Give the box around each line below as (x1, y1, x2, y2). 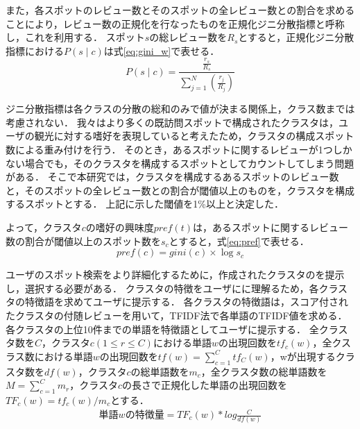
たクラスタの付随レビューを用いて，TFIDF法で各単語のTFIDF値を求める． (6, 308, 348, 322)
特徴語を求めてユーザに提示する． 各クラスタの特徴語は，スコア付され (24, 294, 349, 309)
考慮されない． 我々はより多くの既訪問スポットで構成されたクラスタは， (6, 115, 339, 129)
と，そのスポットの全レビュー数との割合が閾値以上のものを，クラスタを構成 (6, 183, 355, 197)
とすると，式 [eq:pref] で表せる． (169, 233, 309, 248)
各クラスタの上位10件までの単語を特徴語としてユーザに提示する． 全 (6, 321, 319, 336)
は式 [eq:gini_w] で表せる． (103, 43, 220, 58)
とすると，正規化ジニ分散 (238, 30, 354, 44)
